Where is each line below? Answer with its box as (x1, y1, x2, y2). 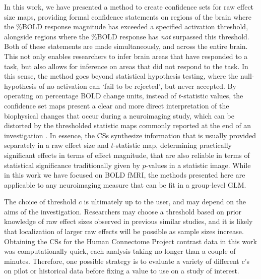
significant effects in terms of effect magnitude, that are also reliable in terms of (4, 149, 250, 160)
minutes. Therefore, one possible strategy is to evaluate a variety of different (4, 255, 239, 266)
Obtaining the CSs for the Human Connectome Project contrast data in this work (4, 236, 257, 246)
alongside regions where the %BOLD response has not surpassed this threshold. (4, 31, 249, 41)
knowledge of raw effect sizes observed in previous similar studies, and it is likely (4, 216, 253, 227)
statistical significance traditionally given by (4, 159, 140, 170)
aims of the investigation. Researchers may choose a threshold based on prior (4, 206, 242, 216)
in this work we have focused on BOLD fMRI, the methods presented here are (4, 170, 245, 180)
